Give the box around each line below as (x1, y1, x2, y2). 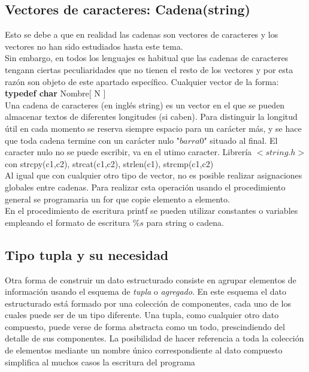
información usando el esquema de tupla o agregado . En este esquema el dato (5, 285, 286, 298)
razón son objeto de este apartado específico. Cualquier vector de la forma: (5, 75, 279, 87)
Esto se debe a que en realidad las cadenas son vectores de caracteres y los (5, 28, 278, 41)
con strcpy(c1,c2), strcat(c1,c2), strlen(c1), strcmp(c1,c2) (5, 157, 214, 170)
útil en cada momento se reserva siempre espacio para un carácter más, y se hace (5, 122, 302, 134)
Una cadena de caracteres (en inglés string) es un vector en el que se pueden (5, 98, 285, 111)
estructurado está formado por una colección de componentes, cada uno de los (5, 297, 292, 309)
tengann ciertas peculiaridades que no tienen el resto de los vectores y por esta (5, 63, 293, 75)
